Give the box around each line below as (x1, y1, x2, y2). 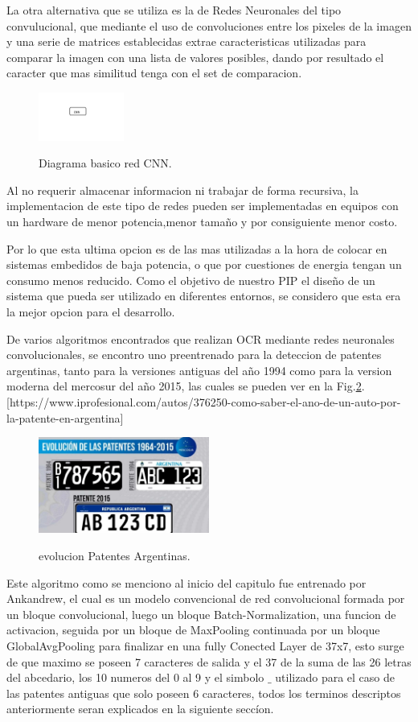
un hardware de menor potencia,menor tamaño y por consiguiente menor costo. (6, 212, 398, 229)
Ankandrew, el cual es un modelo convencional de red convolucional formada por (6, 590, 405, 607)
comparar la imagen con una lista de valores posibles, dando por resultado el (6, 48, 384, 65)
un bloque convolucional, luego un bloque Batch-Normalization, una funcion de (6, 605, 396, 622)
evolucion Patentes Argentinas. (39, 547, 191, 563)
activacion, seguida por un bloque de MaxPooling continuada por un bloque (6, 621, 380, 638)
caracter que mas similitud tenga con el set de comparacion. (6, 64, 302, 81)
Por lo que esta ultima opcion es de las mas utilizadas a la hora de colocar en (6, 240, 387, 257)
